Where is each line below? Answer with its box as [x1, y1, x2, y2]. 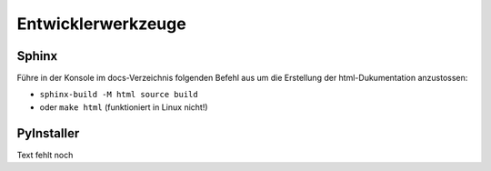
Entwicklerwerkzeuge [16, 14, 186, 34]
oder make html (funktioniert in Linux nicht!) [39, 101, 208, 113]
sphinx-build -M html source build [39, 89, 199, 100]
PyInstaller [16, 126, 80, 141]
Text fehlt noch [16, 149, 74, 160]
